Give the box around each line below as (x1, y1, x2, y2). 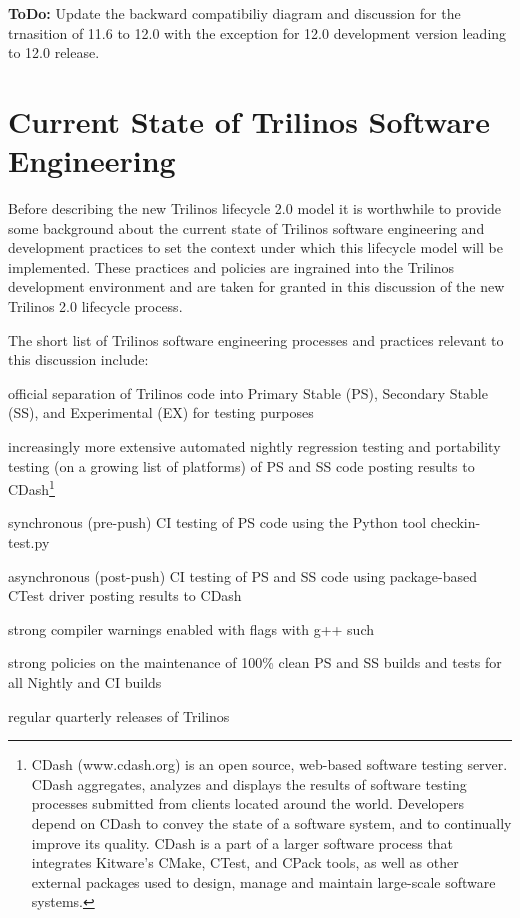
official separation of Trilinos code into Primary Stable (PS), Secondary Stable (8, 382, 488, 403)
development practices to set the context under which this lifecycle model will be (8, 237, 503, 258)
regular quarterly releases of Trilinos (8, 705, 230, 726)
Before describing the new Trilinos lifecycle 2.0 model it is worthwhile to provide (8, 198, 501, 219)
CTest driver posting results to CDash (8, 585, 242, 606)
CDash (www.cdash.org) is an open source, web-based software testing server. (31, 754, 508, 775)
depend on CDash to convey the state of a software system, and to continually (31, 813, 512, 833)
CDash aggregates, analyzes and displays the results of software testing (31, 773, 467, 794)
